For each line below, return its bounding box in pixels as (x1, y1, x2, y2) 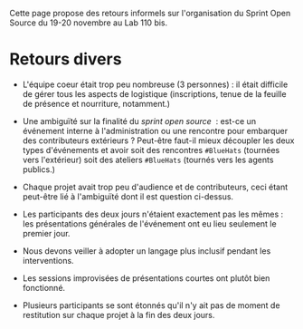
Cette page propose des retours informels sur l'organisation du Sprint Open (9, 8, 291, 18)
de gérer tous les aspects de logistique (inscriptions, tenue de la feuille (22, 88, 287, 99)
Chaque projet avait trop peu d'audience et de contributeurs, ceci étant (22, 181, 289, 192)
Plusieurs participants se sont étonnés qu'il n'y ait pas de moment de (22, 299, 280, 311)
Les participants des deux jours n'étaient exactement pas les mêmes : (22, 208, 283, 219)
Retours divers (9, 49, 122, 70)
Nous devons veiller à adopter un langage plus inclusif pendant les (22, 245, 271, 256)
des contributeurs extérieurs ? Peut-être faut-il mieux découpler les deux (22, 135, 295, 146)
